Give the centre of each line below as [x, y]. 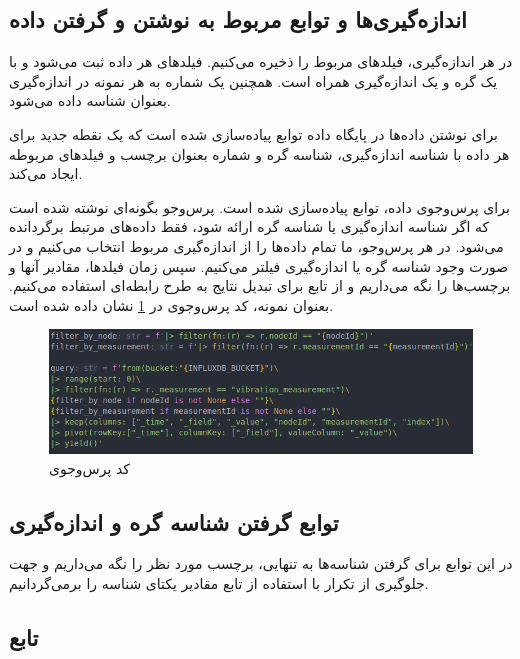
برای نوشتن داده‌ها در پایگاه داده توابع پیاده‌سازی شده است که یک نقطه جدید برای [254, 133]
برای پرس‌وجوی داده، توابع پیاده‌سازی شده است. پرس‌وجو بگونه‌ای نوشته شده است [259, 206]
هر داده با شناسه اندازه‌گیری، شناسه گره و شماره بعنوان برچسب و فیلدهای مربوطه [259, 153]
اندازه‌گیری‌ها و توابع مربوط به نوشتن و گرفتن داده [238, 19]
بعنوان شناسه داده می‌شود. [90, 100]
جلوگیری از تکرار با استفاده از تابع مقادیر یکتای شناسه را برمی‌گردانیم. [219, 582]
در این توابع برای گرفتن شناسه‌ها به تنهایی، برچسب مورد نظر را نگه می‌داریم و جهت [261, 563]
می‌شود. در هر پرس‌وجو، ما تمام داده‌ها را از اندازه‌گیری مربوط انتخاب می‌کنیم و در [256, 245]
